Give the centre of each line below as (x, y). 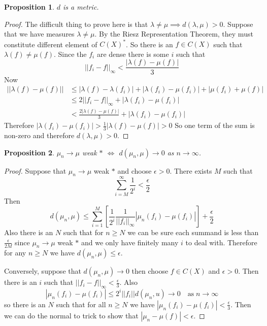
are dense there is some (133, 54)
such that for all (81, 304)
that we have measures (39, 34)
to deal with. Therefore (221, 242)
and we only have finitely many (130, 242)
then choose (150, 271)
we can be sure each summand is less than (193, 232)
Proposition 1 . (29, 7)
